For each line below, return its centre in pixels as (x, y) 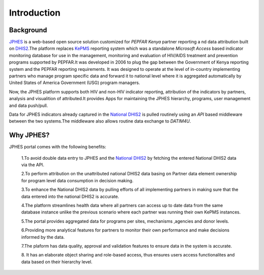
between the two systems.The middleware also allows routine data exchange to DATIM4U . (100, 121)
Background (28, 30)
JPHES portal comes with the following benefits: (58, 147)
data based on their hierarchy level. (57, 262)
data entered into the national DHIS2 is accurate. (70, 196)
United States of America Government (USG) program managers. (75, 83)
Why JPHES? (29, 135)
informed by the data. (43, 237)
